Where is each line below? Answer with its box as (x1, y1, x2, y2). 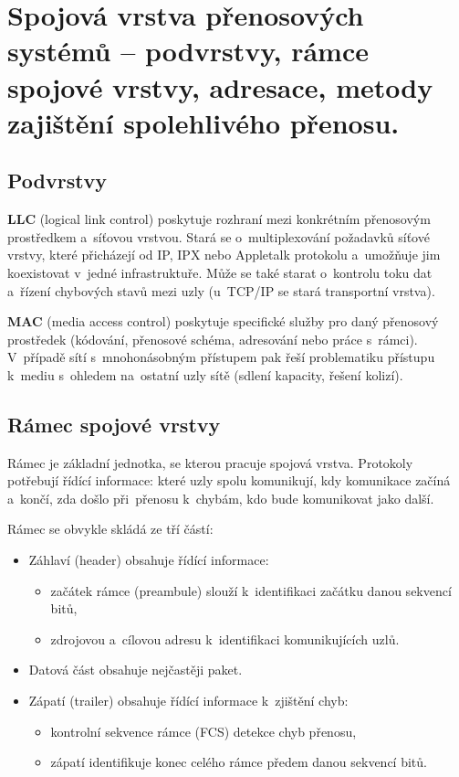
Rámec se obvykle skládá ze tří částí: (7, 519, 214, 538)
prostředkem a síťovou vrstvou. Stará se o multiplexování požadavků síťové (7, 227, 430, 246)
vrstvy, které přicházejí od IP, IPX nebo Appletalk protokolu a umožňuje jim (7, 245, 441, 264)
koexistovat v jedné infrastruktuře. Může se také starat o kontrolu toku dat (7, 262, 433, 282)
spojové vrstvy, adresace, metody (7, 68, 433, 105)
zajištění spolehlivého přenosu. (7, 103, 400, 141)
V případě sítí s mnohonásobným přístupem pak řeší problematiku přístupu (7, 347, 435, 367)
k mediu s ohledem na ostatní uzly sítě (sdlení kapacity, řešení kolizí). (7, 365, 403, 384)
